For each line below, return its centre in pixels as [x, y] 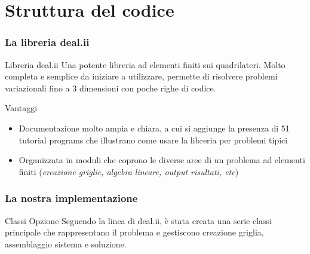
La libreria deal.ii [47, 42]
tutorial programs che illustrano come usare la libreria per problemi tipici [153, 140]
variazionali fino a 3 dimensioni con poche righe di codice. [111, 88]
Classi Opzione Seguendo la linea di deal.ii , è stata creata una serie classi [138, 220]
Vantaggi [21, 108]
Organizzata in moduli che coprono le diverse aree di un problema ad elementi [162, 160]
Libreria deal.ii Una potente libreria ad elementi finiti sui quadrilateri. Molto [145, 64]
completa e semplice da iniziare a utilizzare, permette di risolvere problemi [141, 76]
